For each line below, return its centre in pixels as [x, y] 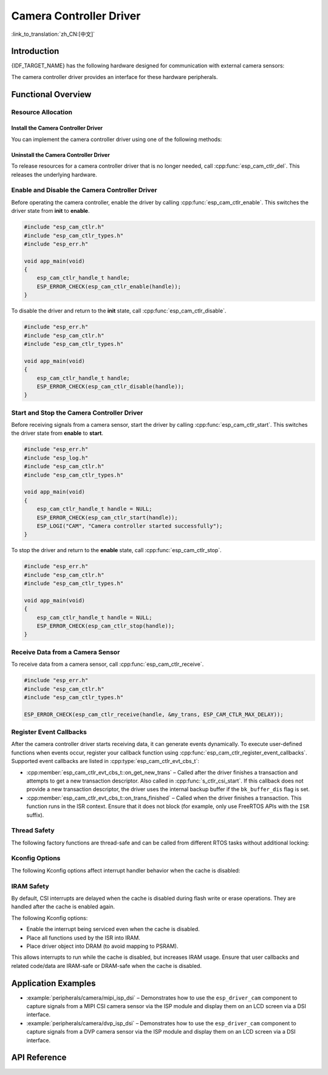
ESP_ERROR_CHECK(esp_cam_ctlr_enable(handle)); [109, 286]
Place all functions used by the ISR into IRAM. [84, 938]
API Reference [39, 1058]
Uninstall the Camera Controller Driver [61, 154]
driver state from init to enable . [50, 211]
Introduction [35, 51]
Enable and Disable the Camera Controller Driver [84, 190]
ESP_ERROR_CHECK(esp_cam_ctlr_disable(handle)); [111, 386]
